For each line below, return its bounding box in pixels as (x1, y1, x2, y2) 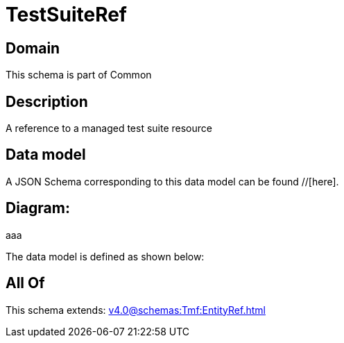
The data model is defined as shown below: (6, 250, 205, 262)
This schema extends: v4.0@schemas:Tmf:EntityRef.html (6, 303, 266, 316)
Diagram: (6, 199, 70, 217)
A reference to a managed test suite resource (6, 122, 212, 135)
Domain (6, 39, 60, 57)
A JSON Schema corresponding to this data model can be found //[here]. (6, 175, 339, 187)
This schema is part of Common (6, 69, 152, 81)
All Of (6, 274, 45, 292)
